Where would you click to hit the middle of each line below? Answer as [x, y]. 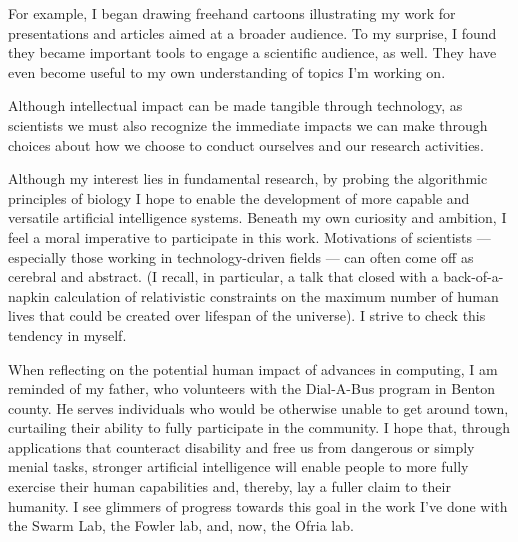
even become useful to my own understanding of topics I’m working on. [227, 71]
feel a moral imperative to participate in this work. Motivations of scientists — [249, 236]
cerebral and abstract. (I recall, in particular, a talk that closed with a [223, 276]
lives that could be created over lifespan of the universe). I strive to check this [247, 315]
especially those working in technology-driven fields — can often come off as [241, 256]
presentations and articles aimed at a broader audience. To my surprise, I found [252, 32]
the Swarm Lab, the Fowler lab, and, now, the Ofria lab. [181, 525]
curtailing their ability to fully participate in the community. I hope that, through [259, 427]
